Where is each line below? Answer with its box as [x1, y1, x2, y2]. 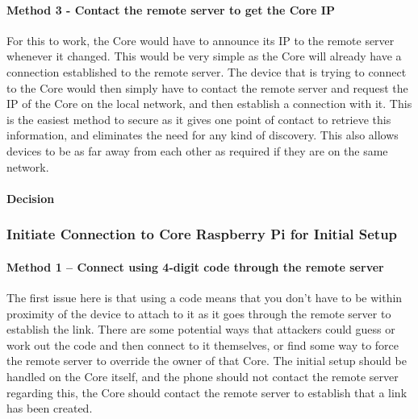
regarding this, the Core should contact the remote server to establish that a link [6, 384, 408, 400]
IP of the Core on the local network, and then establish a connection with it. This [6, 95, 412, 112]
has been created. [6, 400, 93, 417]
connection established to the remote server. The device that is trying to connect [6, 63, 407, 80]
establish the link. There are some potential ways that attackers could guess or [6, 321, 395, 338]
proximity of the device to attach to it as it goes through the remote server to [6, 305, 391, 322]
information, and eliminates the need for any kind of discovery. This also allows [6, 127, 399, 143]
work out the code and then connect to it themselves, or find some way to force [6, 336, 399, 353]
